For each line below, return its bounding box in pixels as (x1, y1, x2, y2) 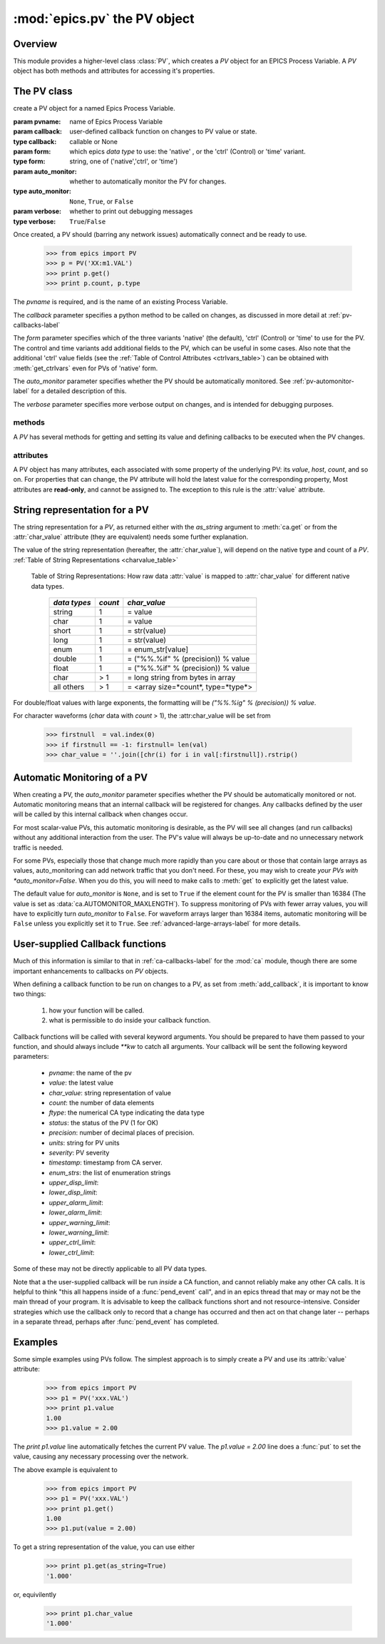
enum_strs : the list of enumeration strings (48, 1168, 171, 1177)
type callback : (13, 137, 57, 146)
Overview (13, 38, 58, 50)
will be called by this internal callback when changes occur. (13, 810, 188, 818)
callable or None (69, 137, 118, 146)
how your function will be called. (48, 1006, 145, 1015)
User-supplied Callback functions (13, 938, 167, 950)
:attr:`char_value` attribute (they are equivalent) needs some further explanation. (13, 532, 249, 542)
